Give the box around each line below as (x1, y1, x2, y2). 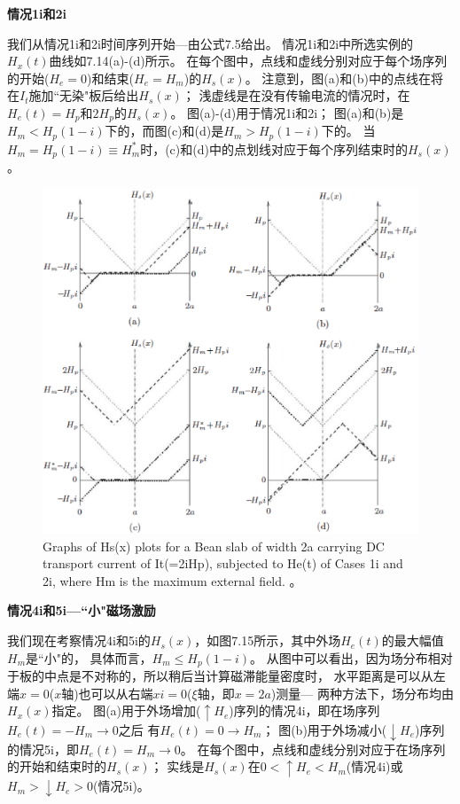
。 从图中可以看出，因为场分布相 (250, 648, 441, 667)
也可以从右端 (78, 683, 153, 702)
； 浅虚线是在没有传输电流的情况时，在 (182, 86, 410, 105)
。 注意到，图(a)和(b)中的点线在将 (245, 68, 443, 87)
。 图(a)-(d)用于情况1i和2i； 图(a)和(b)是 (170, 103, 404, 121)
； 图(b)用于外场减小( (261, 721, 387, 739)
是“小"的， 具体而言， (26, 648, 152, 667)
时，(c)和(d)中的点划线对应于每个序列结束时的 (140, 139, 408, 158)
